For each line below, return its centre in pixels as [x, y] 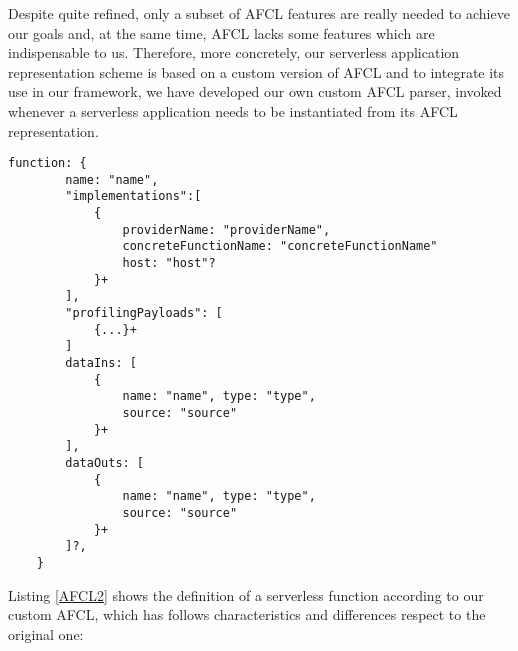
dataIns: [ [101, 363]
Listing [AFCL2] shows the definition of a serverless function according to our [246, 594]
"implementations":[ [133, 196]
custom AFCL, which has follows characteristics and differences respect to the [247, 614]
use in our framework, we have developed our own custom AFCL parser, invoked [255, 91]
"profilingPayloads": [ [144, 313]
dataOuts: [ [105, 462]
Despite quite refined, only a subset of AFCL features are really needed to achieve [259, 13]
